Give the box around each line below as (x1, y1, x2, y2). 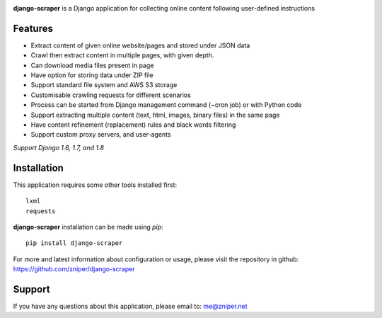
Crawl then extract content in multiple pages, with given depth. (30, 51, 214, 59)
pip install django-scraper (25, 239, 123, 247)
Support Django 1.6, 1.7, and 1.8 (13, 143, 104, 152)
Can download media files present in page (30, 61, 154, 69)
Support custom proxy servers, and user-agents (30, 130, 171, 139)
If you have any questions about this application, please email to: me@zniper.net (13, 302, 248, 310)
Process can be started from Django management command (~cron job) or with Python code (30, 101, 302, 109)
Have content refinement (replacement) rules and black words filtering (30, 120, 236, 129)
